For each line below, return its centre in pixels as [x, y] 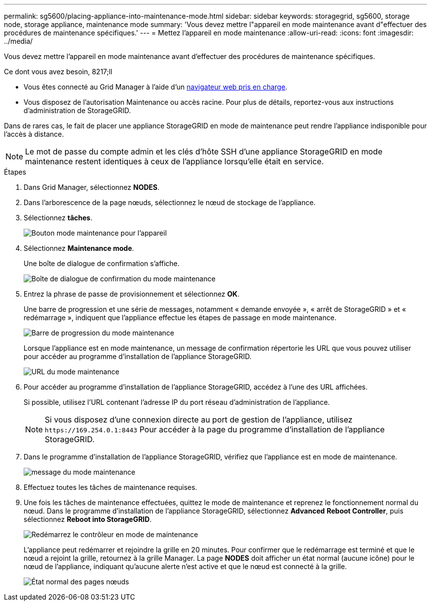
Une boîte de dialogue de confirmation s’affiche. [102, 263]
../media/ [18, 41]
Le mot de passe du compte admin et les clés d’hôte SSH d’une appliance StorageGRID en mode [204, 151]
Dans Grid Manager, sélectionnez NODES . [92, 187]
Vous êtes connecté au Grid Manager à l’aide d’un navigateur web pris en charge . [155, 87]
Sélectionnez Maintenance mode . [79, 248]
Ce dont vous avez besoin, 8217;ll [58, 72]
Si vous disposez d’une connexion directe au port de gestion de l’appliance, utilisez [199, 420]
